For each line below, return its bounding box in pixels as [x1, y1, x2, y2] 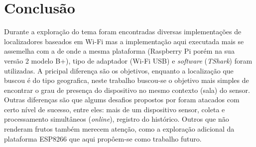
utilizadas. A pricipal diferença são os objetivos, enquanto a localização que [4, 65, 234, 75]
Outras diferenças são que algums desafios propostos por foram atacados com [4, 94, 240, 105]
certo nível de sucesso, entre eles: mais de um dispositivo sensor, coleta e [4, 104, 225, 114]
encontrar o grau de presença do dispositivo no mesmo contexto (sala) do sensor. [4, 84, 250, 95]
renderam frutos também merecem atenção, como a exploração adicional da [4, 124, 235, 134]
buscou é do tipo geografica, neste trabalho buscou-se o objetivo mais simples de [4, 75, 249, 85]
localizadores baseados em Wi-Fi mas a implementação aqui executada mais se [4, 36, 244, 46]
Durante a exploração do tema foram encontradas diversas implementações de [4, 26, 242, 37]
